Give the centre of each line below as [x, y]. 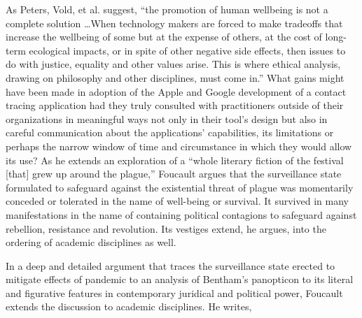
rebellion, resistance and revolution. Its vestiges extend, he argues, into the [166, 228]
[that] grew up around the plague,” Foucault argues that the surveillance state [174, 174]
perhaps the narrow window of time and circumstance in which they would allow [179, 146]
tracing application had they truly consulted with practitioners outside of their [175, 105]
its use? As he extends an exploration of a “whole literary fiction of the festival [175, 160]
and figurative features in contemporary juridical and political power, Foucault [174, 292]
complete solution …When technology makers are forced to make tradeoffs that [174, 23]
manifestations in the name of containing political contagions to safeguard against [181, 214]
